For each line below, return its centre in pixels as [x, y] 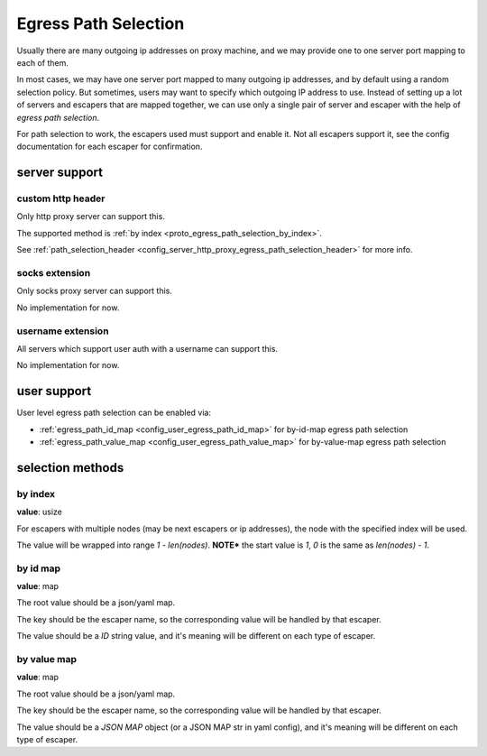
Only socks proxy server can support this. [95, 291]
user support [54, 391]
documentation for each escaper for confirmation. [110, 147]
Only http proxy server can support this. [91, 217]
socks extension [54, 272]
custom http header [61, 198]
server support [60, 173]
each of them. [43, 62]
